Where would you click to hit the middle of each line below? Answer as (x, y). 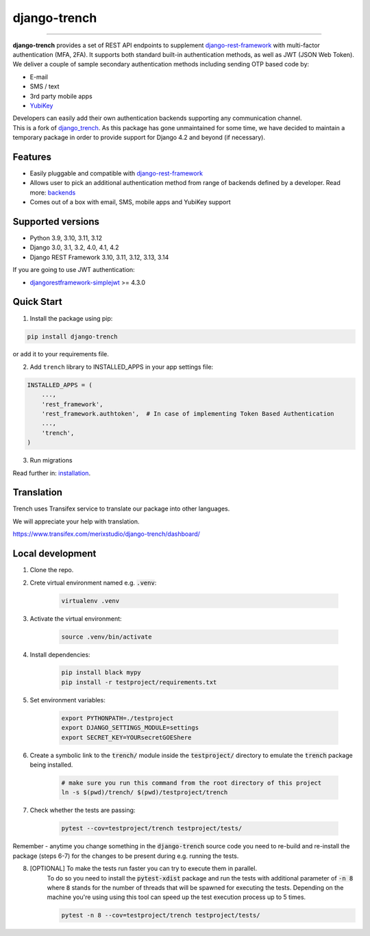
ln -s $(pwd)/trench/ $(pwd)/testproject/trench (145, 792)
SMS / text (45, 86)
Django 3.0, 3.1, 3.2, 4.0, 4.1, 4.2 (74, 247)
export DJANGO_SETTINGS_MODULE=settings (130, 728)
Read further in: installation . (52, 473)
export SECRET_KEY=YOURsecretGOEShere (126, 737)
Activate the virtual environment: (76, 618)
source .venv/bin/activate (107, 637)
